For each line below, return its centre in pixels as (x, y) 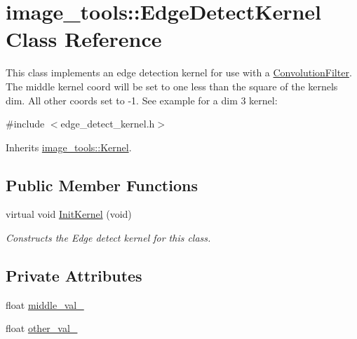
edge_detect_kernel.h (108, 124)
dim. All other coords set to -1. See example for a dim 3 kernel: (142, 100)
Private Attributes (74, 276)
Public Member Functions (102, 185)
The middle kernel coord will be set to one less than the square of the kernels (172, 86)
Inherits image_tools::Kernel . (69, 147)
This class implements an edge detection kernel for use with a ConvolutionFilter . (179, 72)
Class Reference (84, 39)
